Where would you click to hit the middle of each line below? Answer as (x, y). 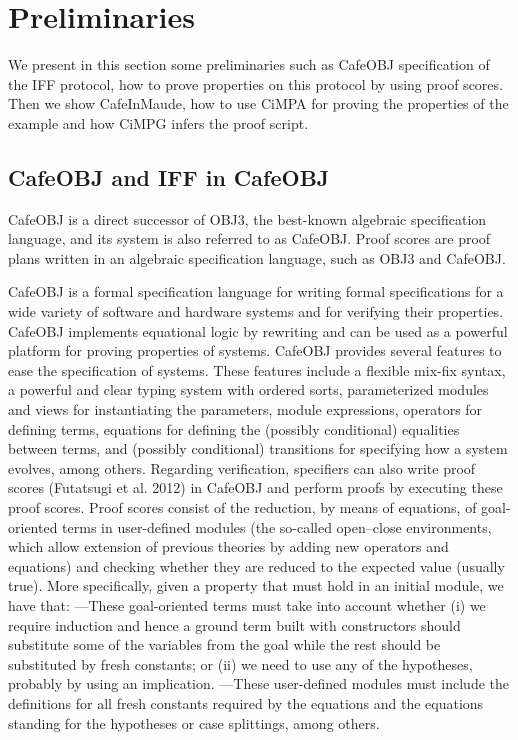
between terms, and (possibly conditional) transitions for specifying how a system (258, 448)
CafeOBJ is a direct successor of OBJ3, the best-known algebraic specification (247, 218)
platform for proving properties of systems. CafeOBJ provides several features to (255, 350)
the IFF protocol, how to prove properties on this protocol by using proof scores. (255, 83)
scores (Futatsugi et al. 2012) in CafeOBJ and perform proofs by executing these (255, 487)
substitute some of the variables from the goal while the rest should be (224, 644)
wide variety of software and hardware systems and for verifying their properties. (256, 311)
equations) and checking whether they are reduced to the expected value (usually (256, 565)
